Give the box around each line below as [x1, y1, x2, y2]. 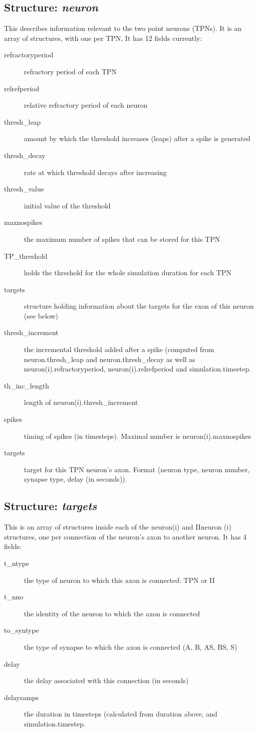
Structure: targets [4, 498, 97, 514]
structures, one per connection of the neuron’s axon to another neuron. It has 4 [4, 531, 247, 542]
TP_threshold [4, 250, 48, 261]
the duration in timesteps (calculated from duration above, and [24, 709, 218, 719]
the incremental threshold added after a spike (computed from [24, 344, 215, 355]
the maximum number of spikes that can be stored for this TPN [24, 233, 220, 244]
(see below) [24, 310, 58, 321]
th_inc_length [4, 380, 49, 390]
